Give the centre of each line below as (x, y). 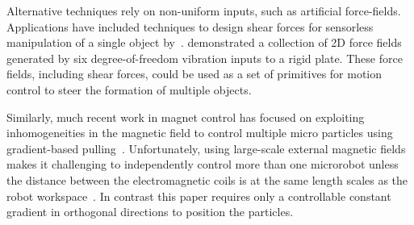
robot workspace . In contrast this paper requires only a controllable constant (199, 196)
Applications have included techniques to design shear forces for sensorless (190, 26)
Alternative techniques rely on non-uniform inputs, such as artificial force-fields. (204, 10)
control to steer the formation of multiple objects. (129, 89)
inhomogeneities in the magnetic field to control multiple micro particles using (200, 133)
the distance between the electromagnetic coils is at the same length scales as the (207, 179)
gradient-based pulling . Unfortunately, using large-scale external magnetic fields (206, 148)
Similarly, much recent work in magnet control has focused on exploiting (186, 117)
